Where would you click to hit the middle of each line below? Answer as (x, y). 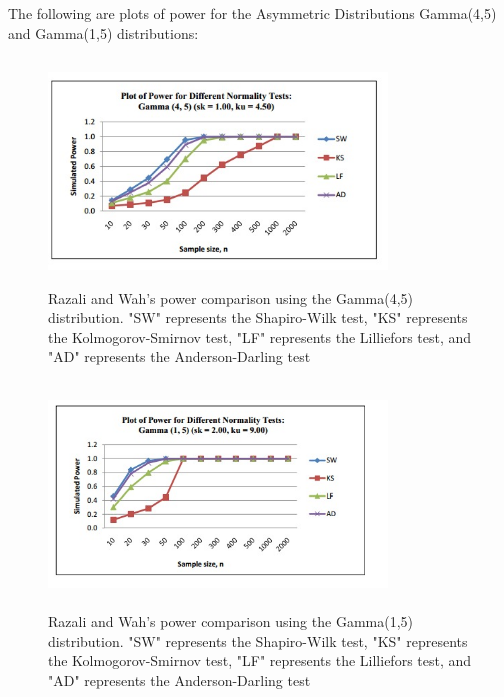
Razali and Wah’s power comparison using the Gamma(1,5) (230, 621)
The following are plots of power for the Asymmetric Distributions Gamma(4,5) (252, 13)
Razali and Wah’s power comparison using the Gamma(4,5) (230, 297)
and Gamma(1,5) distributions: (103, 32)
